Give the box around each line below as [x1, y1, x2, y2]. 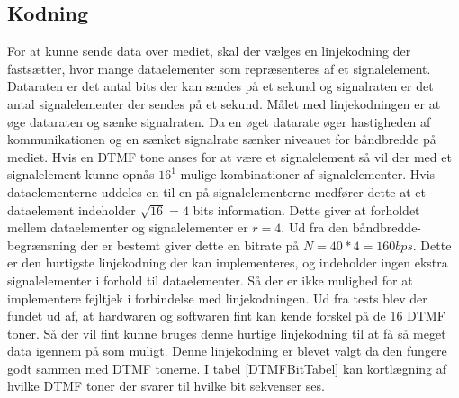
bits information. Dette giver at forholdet [193, 200, 420, 219]
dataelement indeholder [7, 200, 136, 219]
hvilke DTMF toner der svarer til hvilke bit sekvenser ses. [7, 376, 325, 395]
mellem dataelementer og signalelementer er [7, 218, 248, 237]
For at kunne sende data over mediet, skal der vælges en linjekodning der [7, 41, 411, 60]
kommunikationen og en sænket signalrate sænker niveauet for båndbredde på [7, 130, 436, 149]
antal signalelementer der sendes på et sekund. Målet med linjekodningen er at [7, 94, 441, 113]
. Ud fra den [281, 218, 349, 237]
